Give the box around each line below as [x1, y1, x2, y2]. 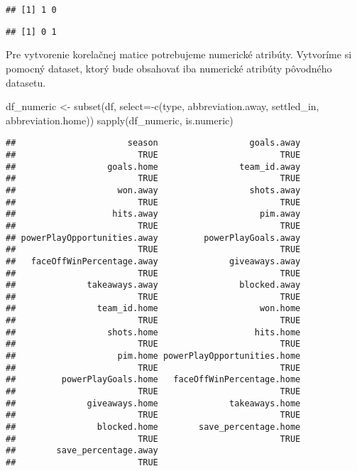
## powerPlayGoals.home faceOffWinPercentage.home [6, 374, 301, 385]
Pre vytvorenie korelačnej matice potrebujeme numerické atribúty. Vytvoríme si [6, 47, 352, 62]
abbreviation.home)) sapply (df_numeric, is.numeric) [6, 112, 234, 127]
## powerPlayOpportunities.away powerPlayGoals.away [6, 232, 301, 243]
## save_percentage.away [6, 445, 158, 456]
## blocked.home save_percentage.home [6, 422, 301, 433]
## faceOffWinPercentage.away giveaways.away [6, 256, 301, 266]
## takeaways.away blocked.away [6, 280, 301, 291]
